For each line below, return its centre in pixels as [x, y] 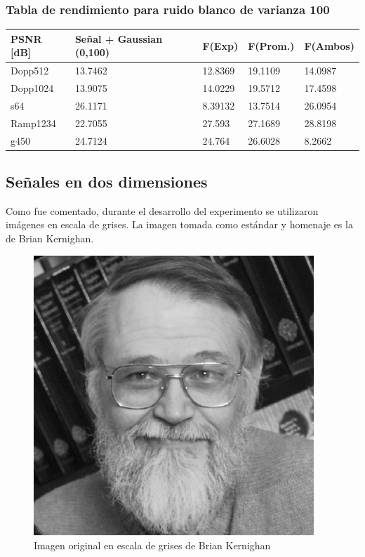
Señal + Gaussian [119, 38]
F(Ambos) [329, 45]
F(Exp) [220, 45]
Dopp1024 [32, 88]
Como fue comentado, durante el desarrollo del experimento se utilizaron [162, 210]
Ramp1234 [33, 123]
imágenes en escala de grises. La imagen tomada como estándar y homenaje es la [179, 224]
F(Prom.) [271, 45]
